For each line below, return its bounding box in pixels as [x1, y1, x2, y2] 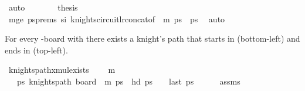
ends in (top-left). [5, 43, 68, 56]
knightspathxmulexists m [8, 63, 116, 76]
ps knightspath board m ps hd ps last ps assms [16, 75, 240, 87]
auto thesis [8, 1, 78, 13]
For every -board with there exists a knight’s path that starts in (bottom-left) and [5, 32, 300, 45]
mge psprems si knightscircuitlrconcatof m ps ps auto [8, 12, 225, 25]
